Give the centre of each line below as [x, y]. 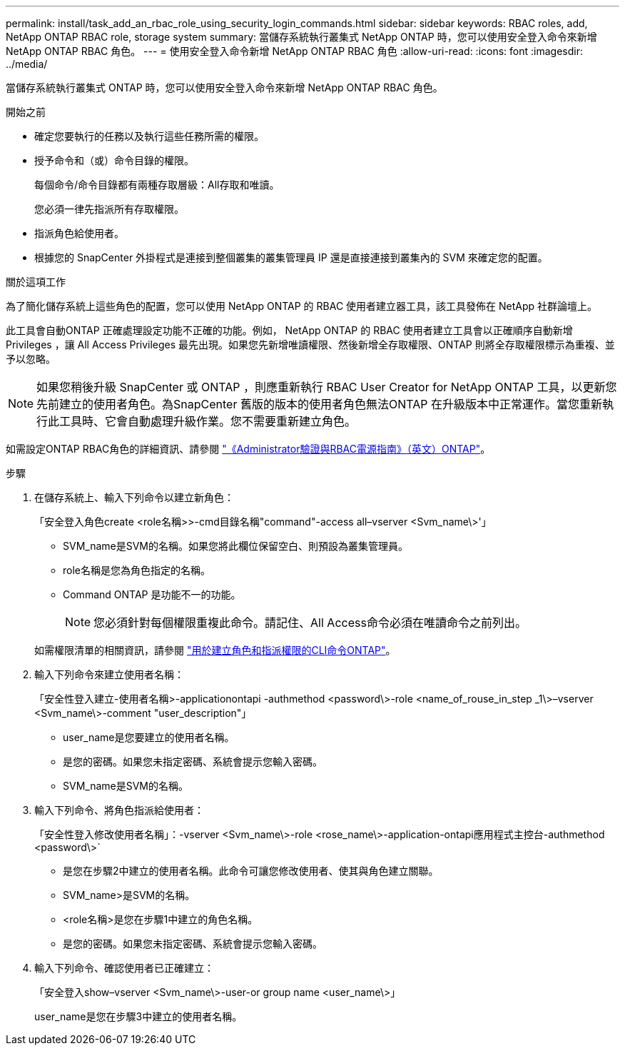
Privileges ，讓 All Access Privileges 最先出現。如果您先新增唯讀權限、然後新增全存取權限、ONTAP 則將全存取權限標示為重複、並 [310, 345]
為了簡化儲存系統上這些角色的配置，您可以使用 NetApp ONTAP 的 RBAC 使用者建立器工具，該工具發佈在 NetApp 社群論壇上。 [302, 306]
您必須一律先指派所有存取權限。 [109, 209]
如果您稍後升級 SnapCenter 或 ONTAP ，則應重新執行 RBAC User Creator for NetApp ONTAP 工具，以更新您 [327, 387]
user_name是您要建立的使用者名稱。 [149, 737]
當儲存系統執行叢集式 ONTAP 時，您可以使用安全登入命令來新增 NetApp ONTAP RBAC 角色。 [224, 87]
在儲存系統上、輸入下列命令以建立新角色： [134, 497]
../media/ [27, 64]
